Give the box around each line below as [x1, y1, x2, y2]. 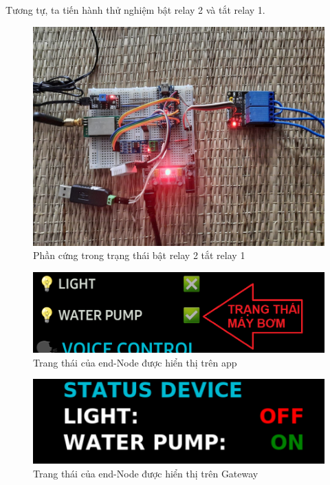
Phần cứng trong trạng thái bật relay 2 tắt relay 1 [33, 248, 245, 262]
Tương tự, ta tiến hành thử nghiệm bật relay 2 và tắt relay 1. [5, 3, 265, 17]
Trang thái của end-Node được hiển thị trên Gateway [33, 466, 258, 480]
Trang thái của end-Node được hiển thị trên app [33, 355, 237, 369]
